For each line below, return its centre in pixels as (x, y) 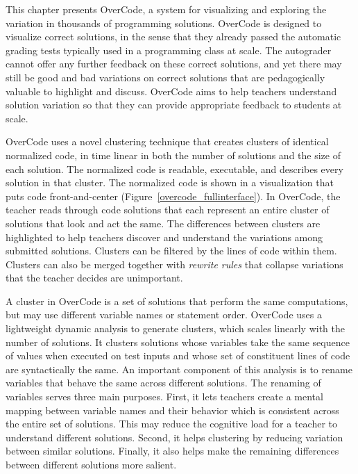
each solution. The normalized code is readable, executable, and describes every (174, 169)
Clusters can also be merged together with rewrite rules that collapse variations (174, 264)
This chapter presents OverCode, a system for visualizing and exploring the (166, 9)
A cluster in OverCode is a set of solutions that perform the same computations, (177, 301)
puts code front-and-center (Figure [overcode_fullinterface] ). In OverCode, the (173, 196)
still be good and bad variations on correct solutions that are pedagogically (165, 77)
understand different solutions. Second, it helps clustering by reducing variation (174, 437)
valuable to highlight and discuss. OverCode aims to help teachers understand (171, 91)
